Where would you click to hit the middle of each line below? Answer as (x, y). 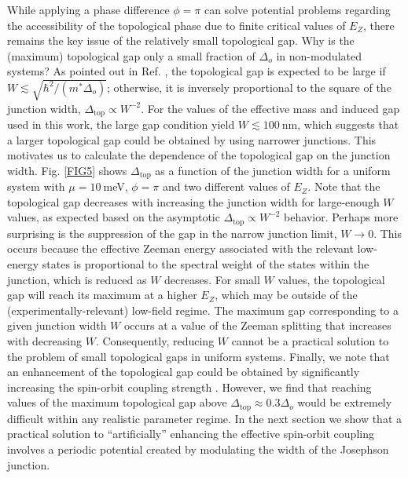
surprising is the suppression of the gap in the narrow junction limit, (172, 233)
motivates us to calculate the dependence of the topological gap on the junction (199, 155)
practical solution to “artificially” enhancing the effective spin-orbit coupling (191, 434)
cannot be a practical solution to (310, 341)
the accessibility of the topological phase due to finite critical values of (176, 25)
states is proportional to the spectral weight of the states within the (206, 264)
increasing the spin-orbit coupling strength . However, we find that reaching (189, 387)
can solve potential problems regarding (297, 9)
